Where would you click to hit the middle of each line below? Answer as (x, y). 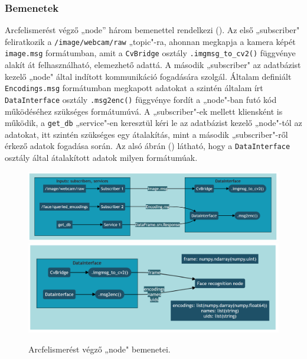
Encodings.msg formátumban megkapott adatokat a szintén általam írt (134, 88)
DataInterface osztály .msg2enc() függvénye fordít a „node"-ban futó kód (141, 99)
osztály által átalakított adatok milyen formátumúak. (101, 158)
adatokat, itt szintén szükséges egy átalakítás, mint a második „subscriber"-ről (146, 134)
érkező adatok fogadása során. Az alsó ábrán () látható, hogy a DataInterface (148, 146)
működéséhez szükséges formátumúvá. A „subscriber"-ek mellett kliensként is (144, 111)
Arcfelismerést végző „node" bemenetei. (99, 349)
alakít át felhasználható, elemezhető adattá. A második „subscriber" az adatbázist (153, 65)
